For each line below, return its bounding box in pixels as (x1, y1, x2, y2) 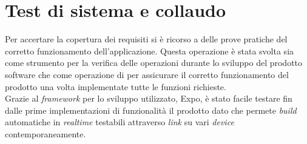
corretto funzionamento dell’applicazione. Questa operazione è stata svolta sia (5, 44, 294, 57)
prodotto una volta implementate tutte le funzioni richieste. (5, 80, 226, 93)
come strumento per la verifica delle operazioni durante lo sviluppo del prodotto (5, 56, 303, 69)
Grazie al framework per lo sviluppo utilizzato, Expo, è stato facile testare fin (5, 92, 292, 105)
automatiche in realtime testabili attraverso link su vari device (5, 116, 234, 128)
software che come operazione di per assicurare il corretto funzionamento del (5, 68, 289, 80)
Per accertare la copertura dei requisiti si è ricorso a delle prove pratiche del (5, 33, 288, 45)
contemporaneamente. (5, 127, 86, 140)
